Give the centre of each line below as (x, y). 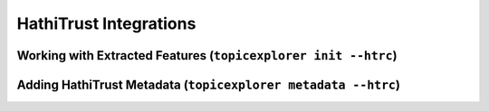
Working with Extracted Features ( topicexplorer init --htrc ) (207, 55)
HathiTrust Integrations (106, 23)
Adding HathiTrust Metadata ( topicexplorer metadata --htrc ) (208, 84)
